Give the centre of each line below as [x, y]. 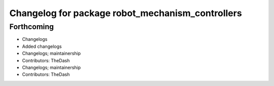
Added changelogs [42, 46]
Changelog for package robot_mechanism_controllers [126, 13]
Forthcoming [32, 27]
